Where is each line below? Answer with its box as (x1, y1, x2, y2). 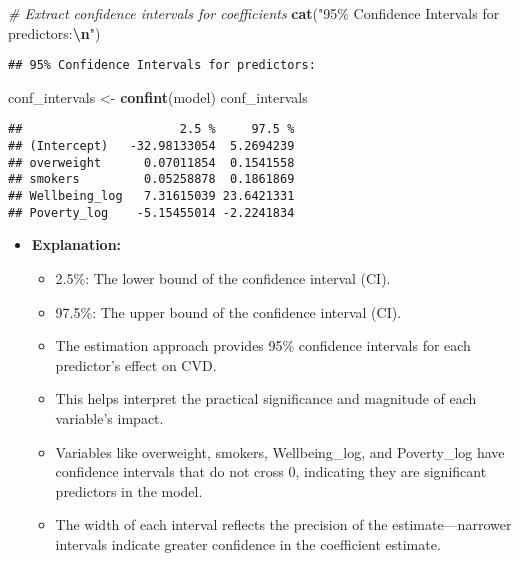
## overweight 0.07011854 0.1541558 (8, 155, 295, 170)
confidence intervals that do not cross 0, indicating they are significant (55, 461, 487, 482)
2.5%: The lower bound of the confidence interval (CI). (55, 267, 391, 288)
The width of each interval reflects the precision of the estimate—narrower (55, 514, 512, 535)
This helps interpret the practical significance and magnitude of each (55, 388, 477, 409)
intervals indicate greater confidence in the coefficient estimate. (55, 533, 441, 554)
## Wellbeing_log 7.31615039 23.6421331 (8, 189, 295, 204)
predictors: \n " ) (8, 22, 101, 43)
